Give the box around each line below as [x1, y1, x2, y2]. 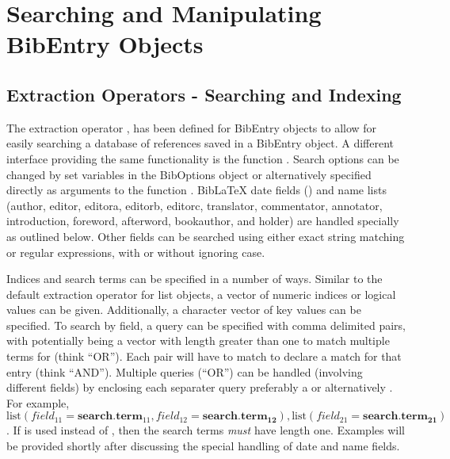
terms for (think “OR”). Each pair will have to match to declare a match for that [6, 348, 402, 365]
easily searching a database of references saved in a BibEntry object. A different [6, 135, 394, 151]
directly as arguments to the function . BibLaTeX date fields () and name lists [6, 182, 387, 198]
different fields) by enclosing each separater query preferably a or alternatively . [6, 379, 393, 396]
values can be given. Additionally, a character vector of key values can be [6, 301, 361, 318]
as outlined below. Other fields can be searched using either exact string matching [6, 228, 405, 244]
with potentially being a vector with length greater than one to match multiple [6, 332, 390, 349]
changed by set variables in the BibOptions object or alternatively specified [6, 166, 372, 182]
